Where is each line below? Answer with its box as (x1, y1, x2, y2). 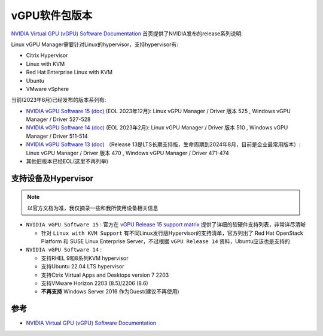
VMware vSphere (26, 85, 69, 92)
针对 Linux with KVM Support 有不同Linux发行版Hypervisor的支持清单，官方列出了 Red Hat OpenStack (41, 229, 303, 237)
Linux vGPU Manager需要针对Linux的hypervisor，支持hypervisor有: (11, 41, 179, 48)
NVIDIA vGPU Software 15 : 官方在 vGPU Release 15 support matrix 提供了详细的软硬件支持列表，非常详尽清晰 (26, 221, 306, 228)
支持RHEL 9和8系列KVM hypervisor (41, 255, 129, 262)
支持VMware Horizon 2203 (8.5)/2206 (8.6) (41, 279, 149, 287)
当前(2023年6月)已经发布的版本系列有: (11, 96, 106, 104)
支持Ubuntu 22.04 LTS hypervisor (41, 263, 124, 270)
